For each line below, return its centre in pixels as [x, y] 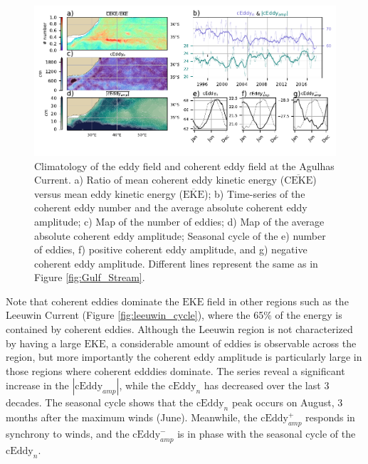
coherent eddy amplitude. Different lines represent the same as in [176, 263]
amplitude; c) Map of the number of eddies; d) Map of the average [179, 221]
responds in [330, 417]
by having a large [43, 343]
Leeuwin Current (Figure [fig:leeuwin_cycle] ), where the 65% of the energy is [174, 315]
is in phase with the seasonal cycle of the [267, 434]
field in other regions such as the [278, 301]
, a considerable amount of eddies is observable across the [231, 343]
